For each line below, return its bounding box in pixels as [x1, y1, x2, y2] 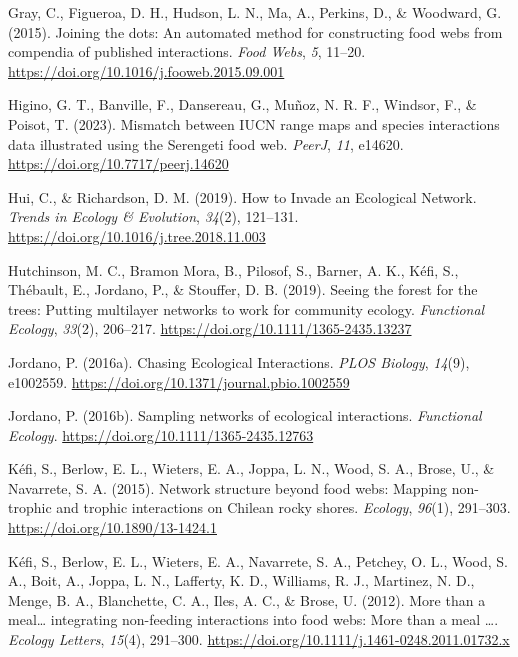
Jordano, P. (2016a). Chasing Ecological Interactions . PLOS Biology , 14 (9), [8, 351, 470, 372]
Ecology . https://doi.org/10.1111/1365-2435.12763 [8, 424, 314, 445]
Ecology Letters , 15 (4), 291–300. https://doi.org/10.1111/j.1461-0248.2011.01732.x [8, 629, 510, 650]
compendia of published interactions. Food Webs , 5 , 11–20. [8, 41, 366, 62]
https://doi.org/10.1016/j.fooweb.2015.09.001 [8, 60, 285, 81]
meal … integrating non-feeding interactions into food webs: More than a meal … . [8, 609, 499, 630]
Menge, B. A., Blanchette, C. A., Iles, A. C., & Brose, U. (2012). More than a [8, 589, 486, 610]
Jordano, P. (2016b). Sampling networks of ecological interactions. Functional [8, 405, 482, 426]
